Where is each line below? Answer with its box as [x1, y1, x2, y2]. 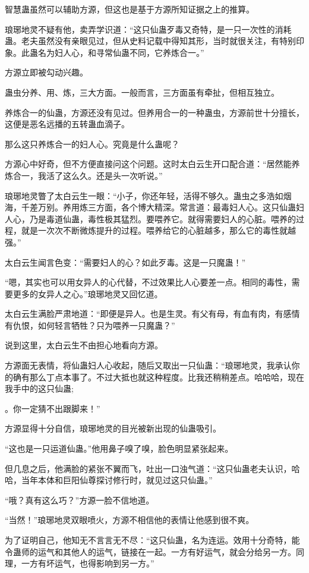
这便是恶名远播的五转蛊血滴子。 [5, 118, 130, 130]
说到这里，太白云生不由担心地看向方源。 [5, 339, 163, 351]
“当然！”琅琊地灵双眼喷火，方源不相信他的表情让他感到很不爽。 [5, 514, 254, 526]
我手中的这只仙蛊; [5, 382, 74, 395]
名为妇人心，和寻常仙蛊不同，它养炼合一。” [37, 46, 204, 58]
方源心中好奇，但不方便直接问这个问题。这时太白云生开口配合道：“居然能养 [5, 158, 300, 170]
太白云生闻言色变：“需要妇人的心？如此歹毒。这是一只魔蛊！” [5, 256, 246, 268]
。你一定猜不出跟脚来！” [5, 402, 100, 414]
